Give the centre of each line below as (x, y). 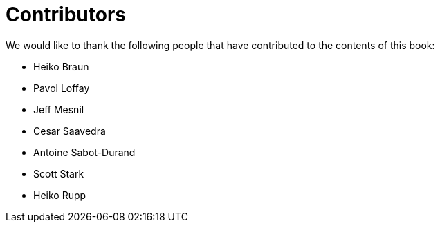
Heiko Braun (61, 66)
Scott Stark (59, 173)
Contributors (66, 15)
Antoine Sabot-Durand (84, 152)
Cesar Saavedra (70, 131)
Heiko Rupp (60, 195)
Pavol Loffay (62, 88)
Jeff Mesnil (59, 109)
